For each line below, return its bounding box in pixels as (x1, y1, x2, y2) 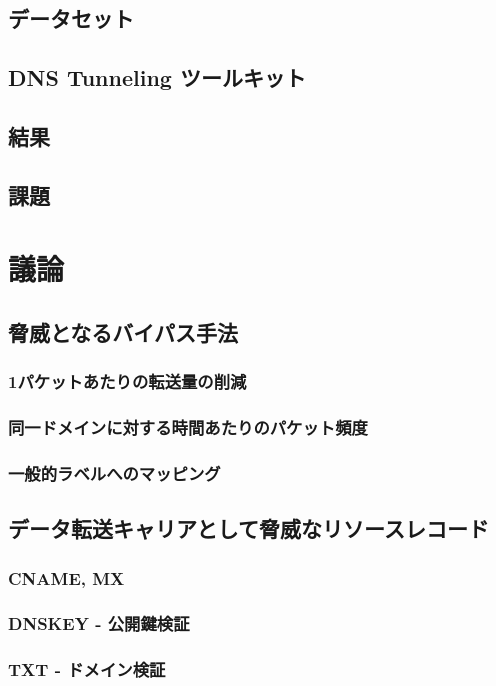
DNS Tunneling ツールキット (8, 62, 306, 93)
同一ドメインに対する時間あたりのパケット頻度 (8, 415, 368, 440)
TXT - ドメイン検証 (8, 657, 166, 682)
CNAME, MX (8, 565, 125, 590)
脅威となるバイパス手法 (8, 316, 238, 347)
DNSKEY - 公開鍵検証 (8, 611, 190, 636)
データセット (8, 3, 134, 34)
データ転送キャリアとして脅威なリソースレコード (8, 513, 489, 544)
